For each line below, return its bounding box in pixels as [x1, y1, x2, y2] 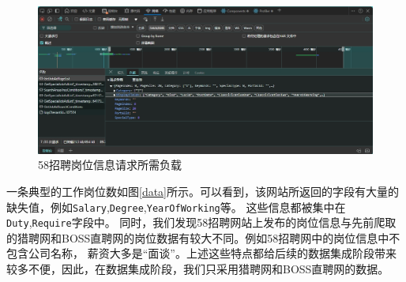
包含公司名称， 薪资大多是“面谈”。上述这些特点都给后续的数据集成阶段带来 [6, 245, 397, 261]
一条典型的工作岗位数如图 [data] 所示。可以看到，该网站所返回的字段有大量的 [6, 182, 400, 199]
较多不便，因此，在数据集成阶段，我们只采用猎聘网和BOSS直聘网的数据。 [6, 261, 389, 277]
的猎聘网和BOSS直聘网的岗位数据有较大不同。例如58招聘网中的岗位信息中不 [6, 229, 400, 246]
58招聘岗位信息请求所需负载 [38, 156, 182, 173]
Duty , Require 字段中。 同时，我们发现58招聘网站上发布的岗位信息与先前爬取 [6, 214, 397, 231]
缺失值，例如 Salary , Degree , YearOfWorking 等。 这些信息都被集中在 [6, 198, 346, 215]
